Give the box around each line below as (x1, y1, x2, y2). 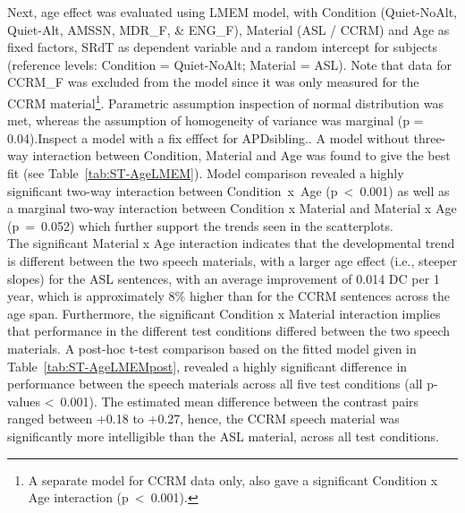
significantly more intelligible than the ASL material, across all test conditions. (7, 426, 439, 445)
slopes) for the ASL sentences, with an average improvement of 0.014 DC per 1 (7, 269, 440, 287)
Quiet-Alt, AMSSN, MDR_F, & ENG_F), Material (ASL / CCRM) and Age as (7, 20, 450, 38)
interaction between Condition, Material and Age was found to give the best (32, 146, 451, 165)
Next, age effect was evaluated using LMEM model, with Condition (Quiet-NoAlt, (7, 3, 457, 21)
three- (413, 128, 446, 147)
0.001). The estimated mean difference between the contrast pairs (60, 391, 419, 410)
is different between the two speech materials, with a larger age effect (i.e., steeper (7, 251, 458, 269)
